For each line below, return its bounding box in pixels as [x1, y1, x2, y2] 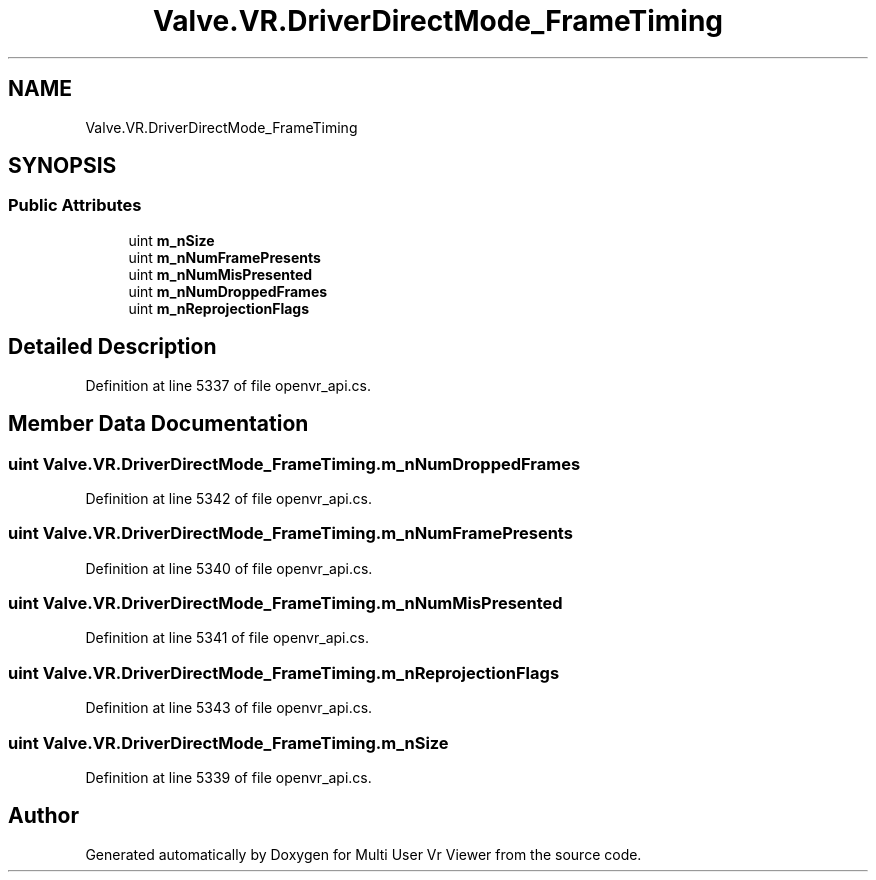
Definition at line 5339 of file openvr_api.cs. [85, 768, 372, 786]
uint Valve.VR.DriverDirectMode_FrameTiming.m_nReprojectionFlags [8, 662, 560, 683]
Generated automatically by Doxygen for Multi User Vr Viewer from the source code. [85, 845, 642, 863]
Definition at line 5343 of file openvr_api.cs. [85, 699, 373, 717]
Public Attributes [8, 195, 142, 216]
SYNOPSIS [8, 153, 117, 179]
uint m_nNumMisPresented [128, 265, 313, 283]
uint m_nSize [128, 231, 215, 249]
